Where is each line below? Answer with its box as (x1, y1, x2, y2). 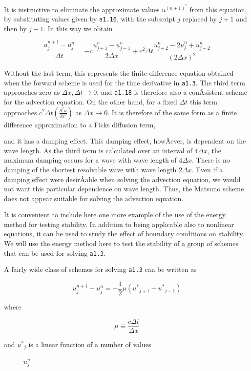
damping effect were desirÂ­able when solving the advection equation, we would (4, 174, 241, 184)
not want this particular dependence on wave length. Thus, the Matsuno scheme (4, 184, 244, 194)
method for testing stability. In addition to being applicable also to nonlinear (4, 219, 234, 229)
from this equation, (189, 4, 247, 14)
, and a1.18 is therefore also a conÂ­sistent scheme (97, 87, 247, 97)
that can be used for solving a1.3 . (4, 247, 106, 258)
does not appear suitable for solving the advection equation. (4, 193, 184, 203)
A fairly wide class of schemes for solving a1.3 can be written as (4, 264, 197, 274)
